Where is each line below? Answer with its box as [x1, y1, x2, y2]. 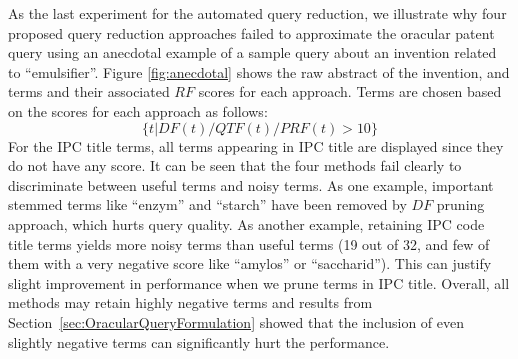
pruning [436, 194, 485, 215]
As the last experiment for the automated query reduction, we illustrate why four [8, 3, 507, 23]
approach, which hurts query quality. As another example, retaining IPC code [8, 213, 485, 234]
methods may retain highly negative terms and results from [8, 292, 373, 313]
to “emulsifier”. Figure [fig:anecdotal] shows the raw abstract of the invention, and [8, 61, 510, 82]
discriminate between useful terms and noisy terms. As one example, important [8, 174, 494, 195]
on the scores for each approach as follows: [8, 100, 268, 121]
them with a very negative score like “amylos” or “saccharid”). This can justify [8, 253, 492, 274]
